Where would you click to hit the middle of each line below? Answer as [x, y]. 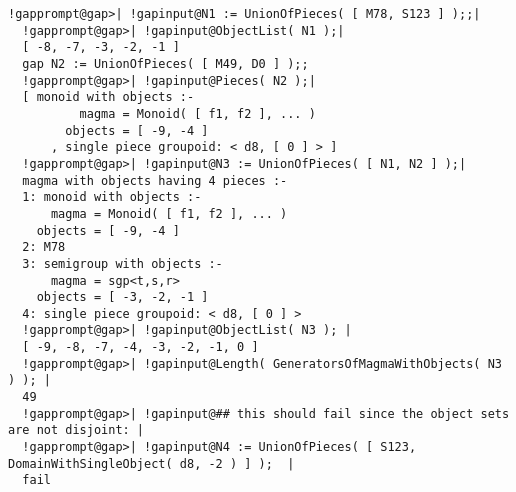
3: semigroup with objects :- [122, 263]
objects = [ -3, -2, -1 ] [122, 297]
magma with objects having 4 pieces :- [155, 180]
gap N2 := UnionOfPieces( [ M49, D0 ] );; [165, 63]
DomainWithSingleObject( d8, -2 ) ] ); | [151, 463]
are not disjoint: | [76, 430]
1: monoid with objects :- [112, 197]
